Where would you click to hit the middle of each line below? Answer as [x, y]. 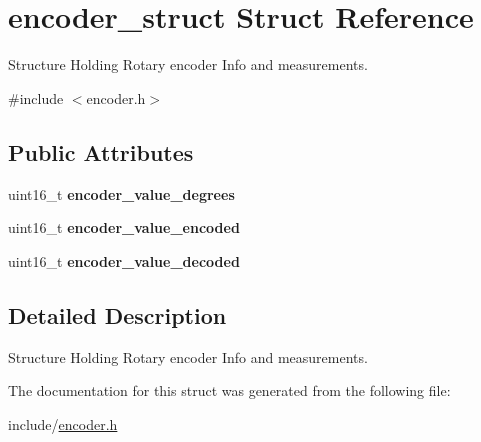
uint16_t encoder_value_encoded [124, 227]
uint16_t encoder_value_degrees [121, 193]
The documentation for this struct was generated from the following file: [229, 390]
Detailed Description [117, 314]
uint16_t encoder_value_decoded [124, 260]
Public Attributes [101, 151]
